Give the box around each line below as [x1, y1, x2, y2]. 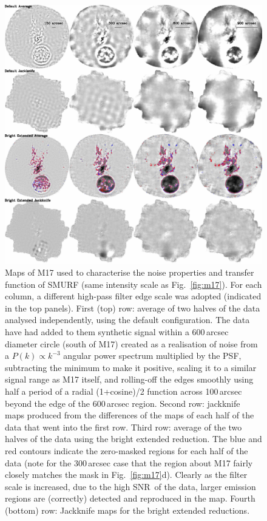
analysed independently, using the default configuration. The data [5, 313, 250, 326]
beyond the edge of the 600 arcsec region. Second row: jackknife [5, 397, 240, 409]
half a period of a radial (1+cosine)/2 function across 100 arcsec [5, 385, 242, 398]
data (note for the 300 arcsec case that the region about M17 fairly [5, 456, 253, 469]
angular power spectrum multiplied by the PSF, [63, 349, 242, 362]
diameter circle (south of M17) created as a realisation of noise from [5, 337, 258, 350]
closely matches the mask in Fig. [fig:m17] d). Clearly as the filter [5, 468, 248, 481]
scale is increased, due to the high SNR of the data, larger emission [5, 480, 256, 492]
